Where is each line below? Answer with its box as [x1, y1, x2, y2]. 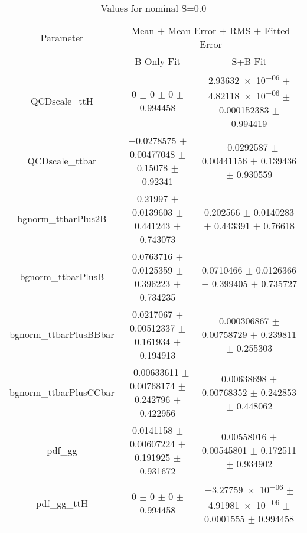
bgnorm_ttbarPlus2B [17, 212, 107, 226]
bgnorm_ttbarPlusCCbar [9, 385, 115, 399]
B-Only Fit [135, 54, 181, 68]
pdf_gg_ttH [36, 496, 88, 510]
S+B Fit [231, 54, 267, 68]
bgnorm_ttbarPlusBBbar [9, 327, 115, 342]
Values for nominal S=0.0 [100, 1, 207, 15]
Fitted [264, 24, 290, 37]
